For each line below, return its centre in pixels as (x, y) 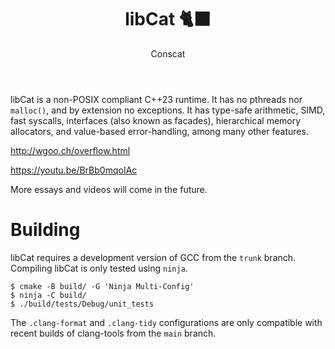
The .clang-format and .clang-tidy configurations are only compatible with (166, 322)
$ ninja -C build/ (48, 295)
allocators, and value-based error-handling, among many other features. (159, 131)
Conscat (168, 53)
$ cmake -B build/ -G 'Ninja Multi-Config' (102, 286)
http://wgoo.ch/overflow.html (70, 150)
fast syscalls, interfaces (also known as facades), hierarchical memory (156, 120)
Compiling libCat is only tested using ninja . (99, 268)
